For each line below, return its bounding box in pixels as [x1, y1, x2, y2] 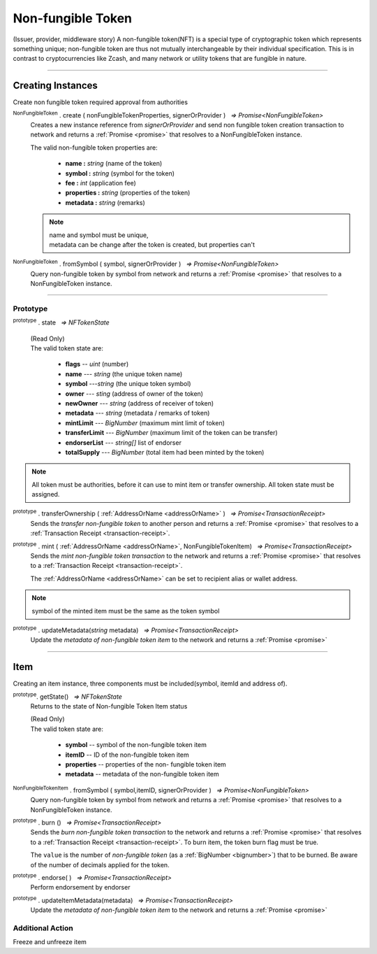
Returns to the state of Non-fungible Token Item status [30, 702, 188, 711]
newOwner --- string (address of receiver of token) [65, 399, 214, 407]
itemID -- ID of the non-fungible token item [65, 750, 189, 759]
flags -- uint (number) [65, 360, 129, 369]
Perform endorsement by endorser [30, 883, 131, 892]
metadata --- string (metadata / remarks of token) [65, 409, 210, 418]
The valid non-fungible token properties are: [30, 143, 158, 152]
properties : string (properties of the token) [65, 189, 191, 197]
